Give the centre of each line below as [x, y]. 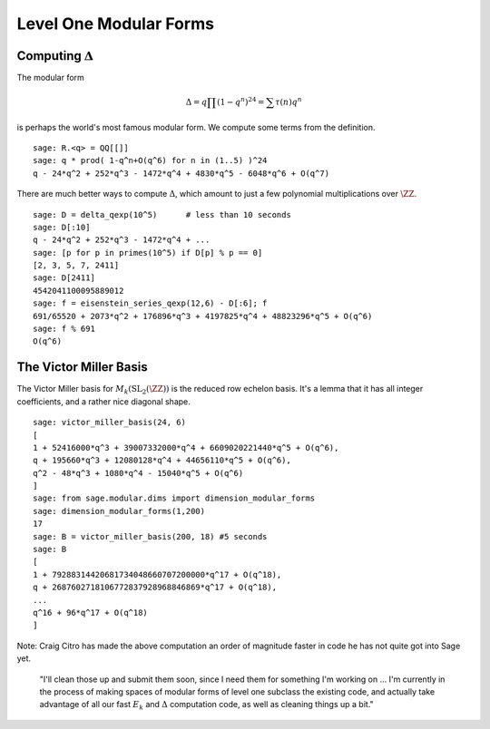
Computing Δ [55, 56]
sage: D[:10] [62, 227]
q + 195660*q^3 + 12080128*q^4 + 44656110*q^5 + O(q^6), [162, 461]
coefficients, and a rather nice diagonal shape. [103, 401]
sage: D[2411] [64, 278]
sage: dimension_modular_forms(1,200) [119, 511]
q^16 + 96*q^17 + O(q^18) [91, 612]
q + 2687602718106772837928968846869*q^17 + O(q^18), [155, 588]
